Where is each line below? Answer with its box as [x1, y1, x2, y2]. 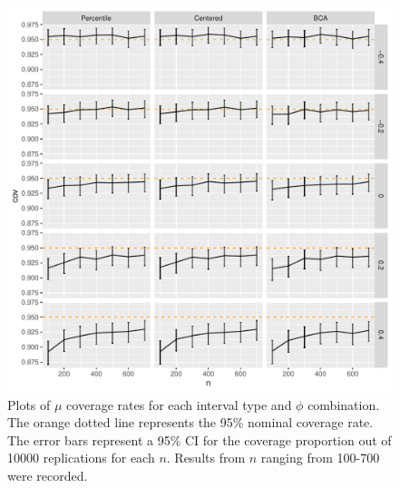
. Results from [166, 448, 246, 467]
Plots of [7, 395, 51, 414]
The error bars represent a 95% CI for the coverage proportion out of [7, 430, 392, 449]
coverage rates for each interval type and [66, 395, 292, 414]
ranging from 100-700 [260, 448, 380, 467]
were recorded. [7, 465, 88, 484]
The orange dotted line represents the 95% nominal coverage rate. [7, 413, 374, 432]
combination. [307, 395, 380, 414]
